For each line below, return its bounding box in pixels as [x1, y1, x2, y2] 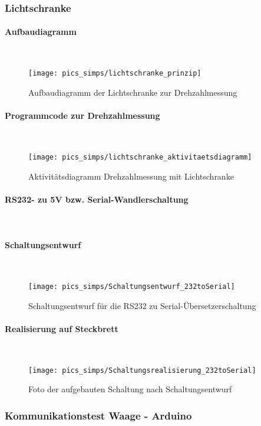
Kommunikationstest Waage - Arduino [5, 408, 192, 422]
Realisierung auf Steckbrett [5, 322, 118, 334]
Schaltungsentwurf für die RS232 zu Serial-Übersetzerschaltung [28, 299, 256, 311]
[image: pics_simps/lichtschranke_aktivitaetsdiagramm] [28, 152, 252, 161]
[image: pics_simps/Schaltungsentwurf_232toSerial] [28, 282, 235, 291]
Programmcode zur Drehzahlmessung [5, 109, 160, 122]
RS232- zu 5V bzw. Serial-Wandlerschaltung [5, 193, 189, 205]
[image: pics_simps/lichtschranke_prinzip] [28, 69, 201, 78]
